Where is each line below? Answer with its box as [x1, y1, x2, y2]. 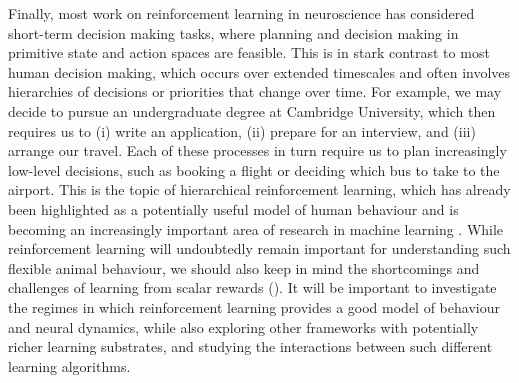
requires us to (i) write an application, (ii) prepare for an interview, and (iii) [8, 120, 476, 141]
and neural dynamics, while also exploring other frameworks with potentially [8, 316, 479, 337]
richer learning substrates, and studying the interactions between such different [8, 336, 493, 357]
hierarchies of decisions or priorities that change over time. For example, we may [8, 81, 502, 102]
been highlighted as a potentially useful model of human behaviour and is [8, 198, 459, 219]
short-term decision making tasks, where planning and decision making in [8, 22, 459, 43]
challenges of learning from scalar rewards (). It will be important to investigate [8, 277, 497, 298]
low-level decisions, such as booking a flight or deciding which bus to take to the [8, 159, 500, 180]
